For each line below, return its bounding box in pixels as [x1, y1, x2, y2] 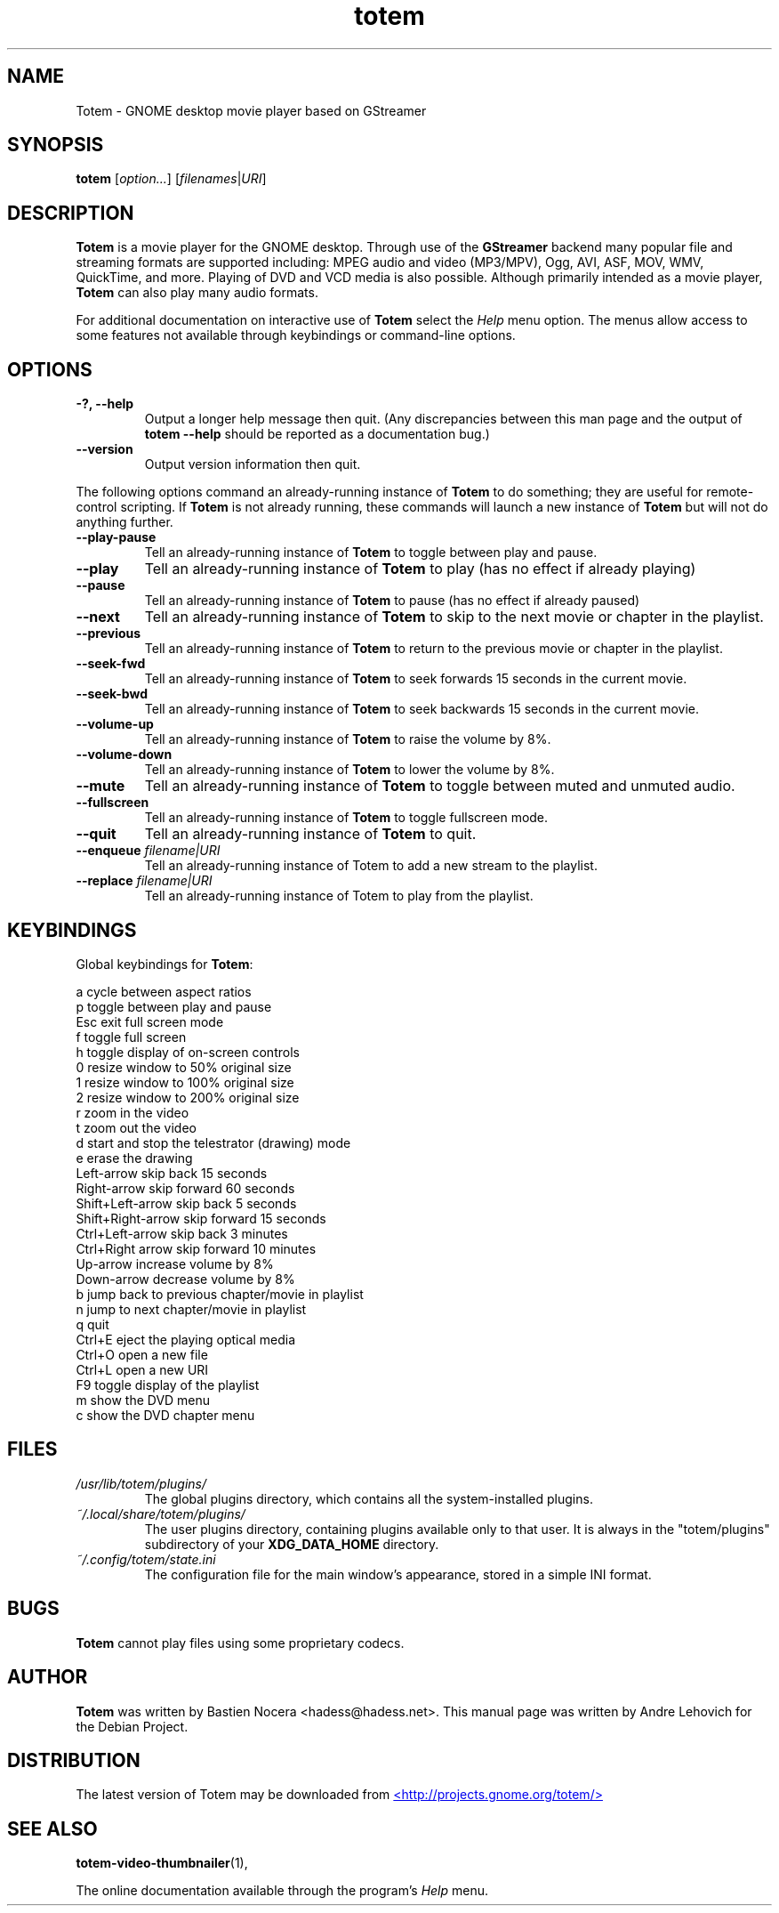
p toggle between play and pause [76, 998, 272, 1014]
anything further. [76, 514, 173, 530]
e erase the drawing [76, 1150, 193, 1166]
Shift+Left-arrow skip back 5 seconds [76, 1195, 297, 1211]
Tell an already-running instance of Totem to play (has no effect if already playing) [144, 560, 696, 578]
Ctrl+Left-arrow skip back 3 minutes [76, 1225, 288, 1241]
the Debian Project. [76, 1718, 189, 1734]
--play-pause [76, 529, 157, 545]
